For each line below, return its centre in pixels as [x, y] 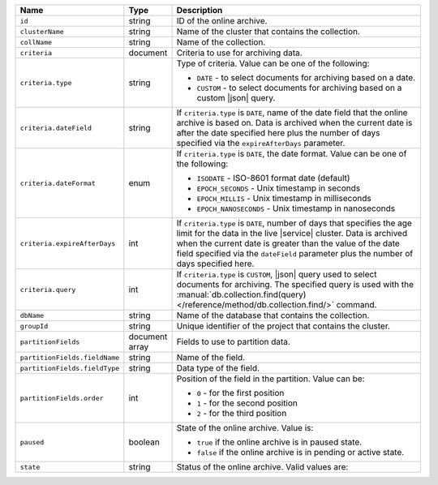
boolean [144, 442]
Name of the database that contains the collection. [273, 315]
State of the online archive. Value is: [245, 428]
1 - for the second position [247, 403]
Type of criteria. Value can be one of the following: [273, 63]
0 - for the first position [240, 393]
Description [200, 10]
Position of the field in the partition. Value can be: [271, 379]
